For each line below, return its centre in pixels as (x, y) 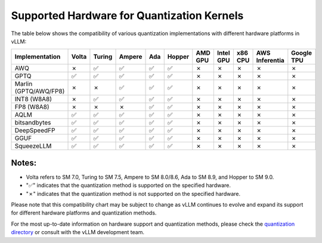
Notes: (24, 163)
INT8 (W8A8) (33, 99)
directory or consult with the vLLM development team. (78, 232)
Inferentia (270, 61)
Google (302, 53)
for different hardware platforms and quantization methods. (84, 213)
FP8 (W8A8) (32, 107)
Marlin (24, 84)
